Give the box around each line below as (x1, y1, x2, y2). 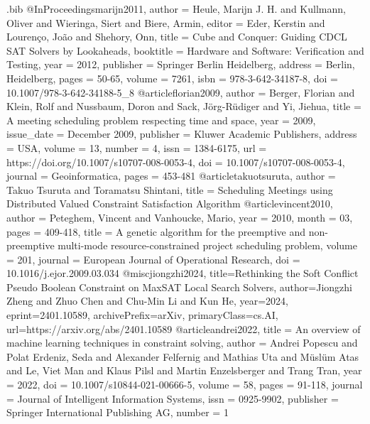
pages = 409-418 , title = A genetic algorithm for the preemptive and (6, 224, 305, 239)
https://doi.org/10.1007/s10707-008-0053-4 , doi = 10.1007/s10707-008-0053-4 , (6, 154, 345, 169)
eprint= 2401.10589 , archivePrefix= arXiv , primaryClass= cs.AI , (6, 308, 278, 322)
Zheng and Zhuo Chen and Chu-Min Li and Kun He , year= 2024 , (6, 293, 288, 308)
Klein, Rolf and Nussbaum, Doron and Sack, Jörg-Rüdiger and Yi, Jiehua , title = (6, 99, 361, 114)
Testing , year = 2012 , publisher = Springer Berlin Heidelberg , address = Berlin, (6, 57, 355, 72)
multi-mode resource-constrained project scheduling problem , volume (58, 238, 357, 253)
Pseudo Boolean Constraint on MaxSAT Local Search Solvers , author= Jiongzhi (6, 279, 352, 294)
